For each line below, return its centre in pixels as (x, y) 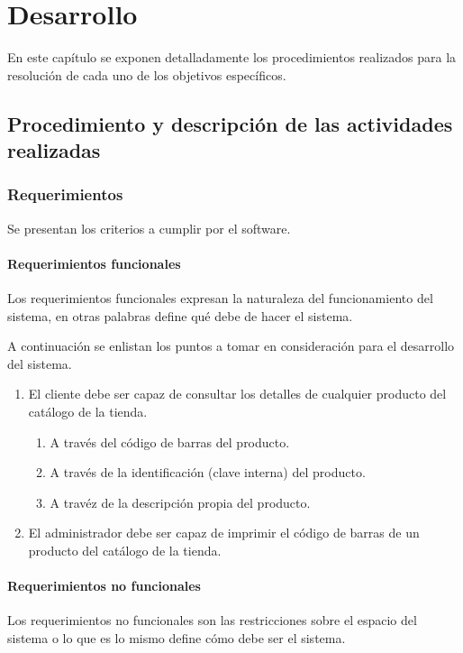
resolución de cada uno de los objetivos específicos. (147, 74)
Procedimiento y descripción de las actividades (230, 123)
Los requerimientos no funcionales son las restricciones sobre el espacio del (212, 620)
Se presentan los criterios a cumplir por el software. (149, 228)
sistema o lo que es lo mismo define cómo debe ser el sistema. (177, 638)
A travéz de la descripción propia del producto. (180, 502)
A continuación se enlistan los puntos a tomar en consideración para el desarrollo (231, 346)
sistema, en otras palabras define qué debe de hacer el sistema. (180, 315)
